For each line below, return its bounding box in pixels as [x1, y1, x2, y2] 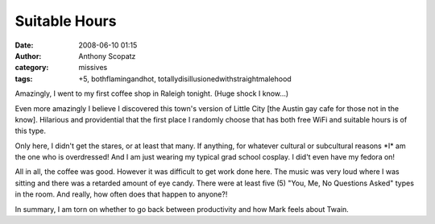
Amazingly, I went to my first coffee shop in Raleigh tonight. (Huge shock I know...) [14, 89, 289, 98]
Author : [14, 51, 42, 60]
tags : [14, 73, 33, 84]
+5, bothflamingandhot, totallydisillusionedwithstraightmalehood [78, 73, 292, 84]
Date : [14, 40, 34, 50]
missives [78, 63, 108, 73]
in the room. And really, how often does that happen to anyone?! [14, 189, 228, 199]
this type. [14, 126, 47, 136]
